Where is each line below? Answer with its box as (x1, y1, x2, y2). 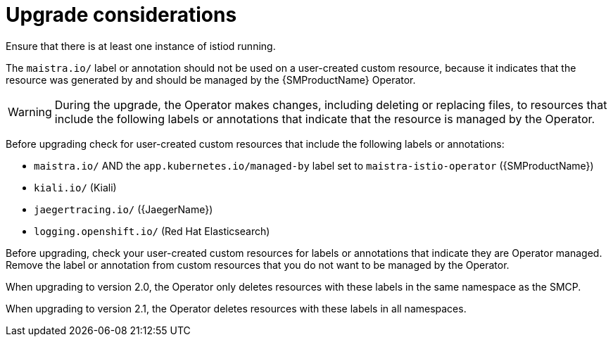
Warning (8, 104, 52, 119)
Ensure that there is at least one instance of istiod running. (6, 39, 276, 52)
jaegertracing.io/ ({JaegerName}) (34, 203, 213, 215)
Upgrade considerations (6, 3, 237, 27)
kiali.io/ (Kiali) (34, 181, 117, 194)
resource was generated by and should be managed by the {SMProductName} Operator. (6, 73, 416, 86)
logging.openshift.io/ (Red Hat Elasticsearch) (34, 224, 270, 237)
